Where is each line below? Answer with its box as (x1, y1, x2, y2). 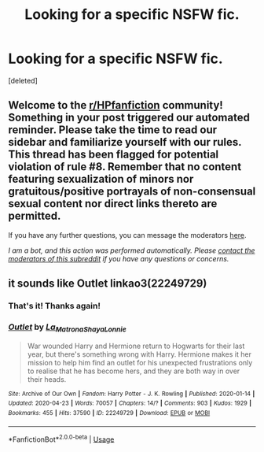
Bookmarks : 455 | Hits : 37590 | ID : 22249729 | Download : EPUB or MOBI (8, 409, 211, 417)
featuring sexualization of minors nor (8, 172, 194, 186)
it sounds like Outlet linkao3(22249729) (8, 277, 207, 291)
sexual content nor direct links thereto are (8, 197, 218, 210)
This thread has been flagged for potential (8, 148, 219, 161)
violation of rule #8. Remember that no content (8, 160, 242, 174)
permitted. (8, 209, 61, 223)
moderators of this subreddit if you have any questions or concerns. (8, 254, 229, 263)
